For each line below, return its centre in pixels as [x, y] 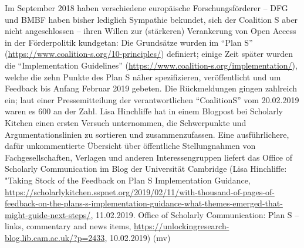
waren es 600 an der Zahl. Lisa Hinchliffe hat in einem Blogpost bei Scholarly [144, 111]
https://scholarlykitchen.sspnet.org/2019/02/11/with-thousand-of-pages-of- [140, 191]
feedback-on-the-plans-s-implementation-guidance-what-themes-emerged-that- [144, 203]
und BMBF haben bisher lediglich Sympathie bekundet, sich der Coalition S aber [151, 19]
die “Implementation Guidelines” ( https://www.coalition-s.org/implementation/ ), [151, 65]
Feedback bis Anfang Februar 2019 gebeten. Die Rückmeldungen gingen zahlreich [151, 88]
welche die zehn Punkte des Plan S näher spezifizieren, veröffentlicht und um [143, 77]
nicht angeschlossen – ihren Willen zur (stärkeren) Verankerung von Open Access [151, 31]
